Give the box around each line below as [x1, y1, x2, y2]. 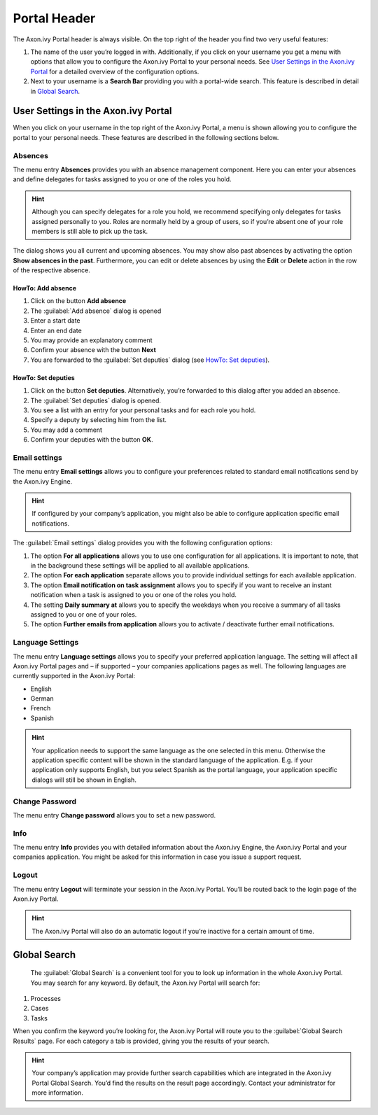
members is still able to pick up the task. [31, 227, 148, 235]
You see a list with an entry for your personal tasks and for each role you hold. [30, 406, 256, 414]
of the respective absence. [13, 266, 90, 274]
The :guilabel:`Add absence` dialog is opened [30, 307, 162, 315]
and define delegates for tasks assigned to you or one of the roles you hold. [13, 175, 232, 183]
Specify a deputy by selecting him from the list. [30, 416, 167, 424]
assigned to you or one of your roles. [30, 610, 137, 619]
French [30, 704, 51, 713]
